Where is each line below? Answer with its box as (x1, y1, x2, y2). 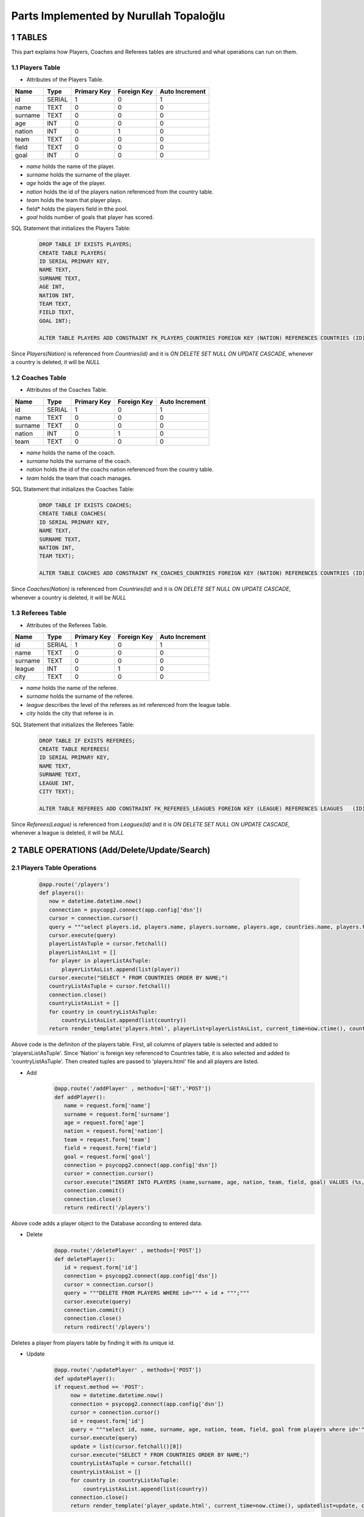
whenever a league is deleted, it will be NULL (11, 829, 124, 837)
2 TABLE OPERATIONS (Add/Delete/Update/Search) (11, 845, 211, 855)
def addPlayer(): (54, 1093, 106, 1101)
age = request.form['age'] (64, 1120, 144, 1126)
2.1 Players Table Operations (11, 863, 97, 872)
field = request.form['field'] (64, 1144, 157, 1152)
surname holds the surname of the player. (26, 171, 132, 178)
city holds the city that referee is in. (26, 710, 115, 717)
